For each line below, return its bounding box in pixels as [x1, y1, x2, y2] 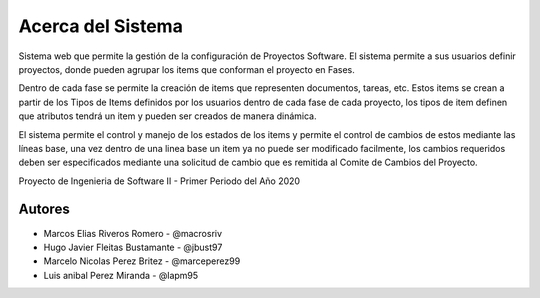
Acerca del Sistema [18, 15, 184, 37]
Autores [18, 201, 70, 218]
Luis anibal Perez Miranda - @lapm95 [43, 269, 199, 281]
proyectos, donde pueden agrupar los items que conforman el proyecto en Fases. [18, 63, 355, 75]
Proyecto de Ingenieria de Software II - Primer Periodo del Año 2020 [18, 175, 300, 187]
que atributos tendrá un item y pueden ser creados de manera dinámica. [18, 110, 317, 122]
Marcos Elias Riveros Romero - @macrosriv [43, 227, 223, 239]
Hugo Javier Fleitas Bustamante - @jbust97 [43, 241, 223, 253]
